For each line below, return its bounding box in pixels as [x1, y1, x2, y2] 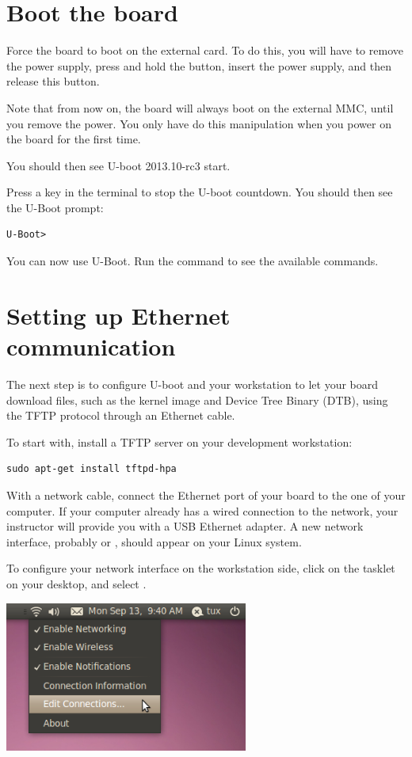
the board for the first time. [6, 131, 141, 147]
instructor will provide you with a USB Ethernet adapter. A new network [6, 518, 364, 534]
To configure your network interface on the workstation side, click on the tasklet [6, 560, 395, 576]
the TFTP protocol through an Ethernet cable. [6, 407, 235, 424]
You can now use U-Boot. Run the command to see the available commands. [6, 253, 379, 269]
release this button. [6, 73, 100, 89]
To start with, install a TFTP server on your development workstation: [6, 433, 353, 450]
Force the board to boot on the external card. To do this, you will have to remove [6, 42, 403, 59]
